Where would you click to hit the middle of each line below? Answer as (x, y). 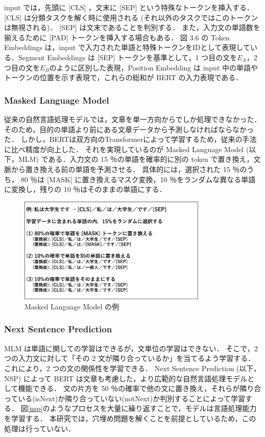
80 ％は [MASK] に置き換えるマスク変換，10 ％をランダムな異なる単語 (138, 179)
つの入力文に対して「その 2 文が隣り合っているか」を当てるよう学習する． (130, 358)
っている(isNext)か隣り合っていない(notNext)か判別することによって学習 (125, 398)
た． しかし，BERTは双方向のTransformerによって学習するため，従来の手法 (130, 139)
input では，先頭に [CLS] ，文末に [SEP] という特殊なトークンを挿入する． (129, 7)
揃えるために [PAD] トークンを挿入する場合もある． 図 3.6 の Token (117, 37)
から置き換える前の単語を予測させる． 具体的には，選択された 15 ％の (129, 169)
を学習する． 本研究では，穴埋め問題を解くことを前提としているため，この (130, 418)
